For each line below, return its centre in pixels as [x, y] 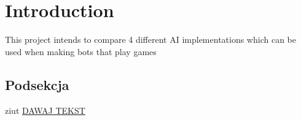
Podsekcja [37, 84]
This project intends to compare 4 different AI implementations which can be [150, 39]
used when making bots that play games [81, 51]
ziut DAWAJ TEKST [45, 110]
